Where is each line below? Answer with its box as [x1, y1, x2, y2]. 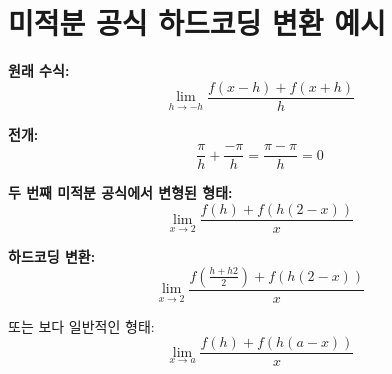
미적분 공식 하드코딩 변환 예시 [8, 2, 386, 43]
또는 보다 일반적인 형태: [8, 315, 155, 336]
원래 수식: [8, 60, 70, 81]
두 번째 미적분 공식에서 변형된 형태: [8, 182, 233, 203]
